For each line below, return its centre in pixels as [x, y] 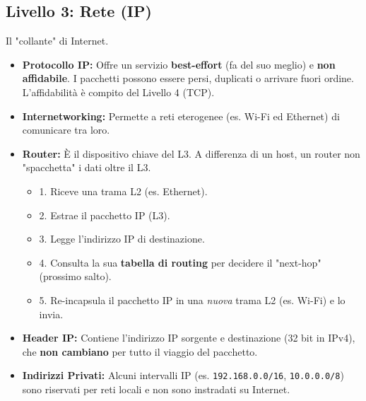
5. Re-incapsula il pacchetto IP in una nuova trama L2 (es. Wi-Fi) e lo [192, 300]
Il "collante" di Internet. [57, 41]
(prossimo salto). [75, 276]
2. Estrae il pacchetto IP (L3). [105, 215]
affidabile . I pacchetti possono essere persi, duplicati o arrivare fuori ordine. [188, 78]
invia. [51, 314]
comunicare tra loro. [66, 130]
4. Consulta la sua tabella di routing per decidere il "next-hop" [180, 262]
